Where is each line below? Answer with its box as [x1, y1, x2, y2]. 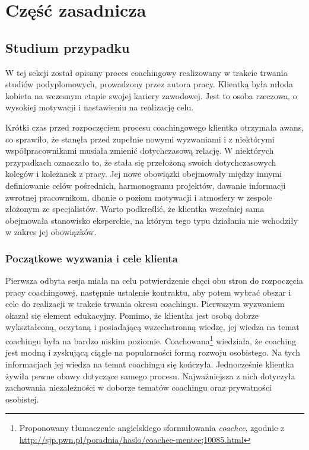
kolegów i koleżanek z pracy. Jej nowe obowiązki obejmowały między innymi [5, 167, 282, 180]
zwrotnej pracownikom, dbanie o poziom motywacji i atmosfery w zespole [5, 191, 272, 203]
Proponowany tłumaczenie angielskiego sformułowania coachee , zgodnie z [19, 422, 285, 434]
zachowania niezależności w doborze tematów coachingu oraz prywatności [5, 381, 272, 394]
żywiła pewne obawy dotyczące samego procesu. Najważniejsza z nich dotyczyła [5, 369, 295, 382]
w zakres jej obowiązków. [5, 226, 97, 238]
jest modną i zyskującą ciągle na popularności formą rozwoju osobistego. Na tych [5, 346, 301, 359]
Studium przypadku [5, 38, 130, 56]
